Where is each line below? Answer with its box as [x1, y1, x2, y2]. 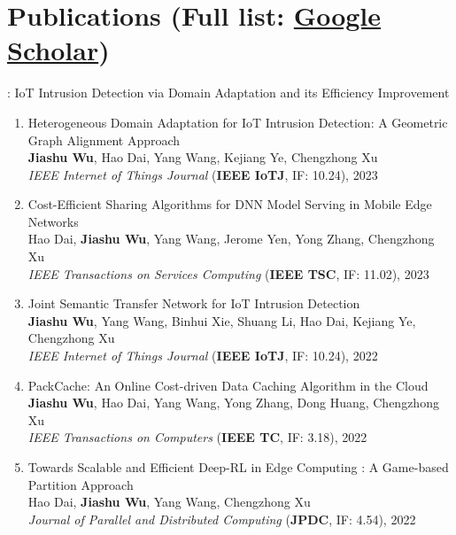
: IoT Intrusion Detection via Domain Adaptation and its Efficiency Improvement [7, 83, 450, 102]
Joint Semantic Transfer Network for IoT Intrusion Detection [27, 294, 360, 313]
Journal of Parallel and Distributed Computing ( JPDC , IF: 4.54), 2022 [27, 509, 416, 528]
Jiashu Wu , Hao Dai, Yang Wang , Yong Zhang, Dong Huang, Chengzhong [27, 393, 439, 412]
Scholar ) [7, 32, 110, 68]
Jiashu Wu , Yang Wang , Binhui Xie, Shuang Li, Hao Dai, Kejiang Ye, [27, 311, 416, 330]
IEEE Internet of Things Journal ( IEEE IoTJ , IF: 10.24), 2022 [27, 346, 378, 365]
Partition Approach [27, 475, 134, 493]
